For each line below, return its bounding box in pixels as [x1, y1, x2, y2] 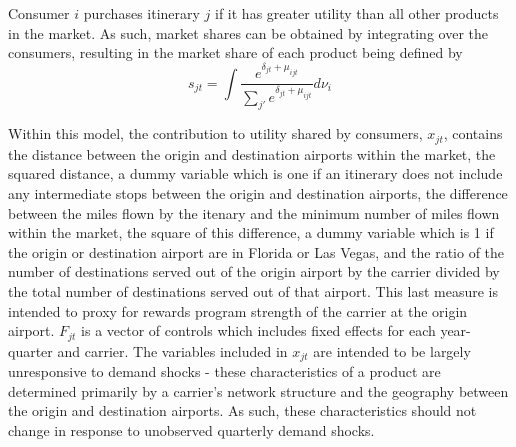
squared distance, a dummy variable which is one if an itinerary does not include [8, 163, 503, 184]
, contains [443, 123, 503, 144]
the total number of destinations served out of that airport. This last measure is [8, 281, 498, 301]
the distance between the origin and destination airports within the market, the [8, 143, 496, 164]
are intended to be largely [313, 340, 471, 361]
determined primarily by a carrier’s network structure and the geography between [8, 380, 509, 401]
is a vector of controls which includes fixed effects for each [81, 320, 436, 341]
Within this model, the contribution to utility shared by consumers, [8, 123, 423, 144]
